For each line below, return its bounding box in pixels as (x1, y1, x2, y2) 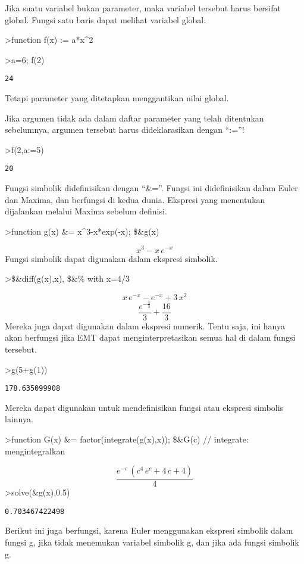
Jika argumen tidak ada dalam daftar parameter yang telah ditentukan (5, 111, 264, 124)
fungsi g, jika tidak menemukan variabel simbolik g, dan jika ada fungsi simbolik (5, 536, 299, 549)
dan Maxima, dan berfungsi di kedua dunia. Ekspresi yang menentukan (5, 193, 265, 205)
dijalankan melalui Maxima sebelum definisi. (5, 205, 167, 217)
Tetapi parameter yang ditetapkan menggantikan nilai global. (5, 92, 229, 104)
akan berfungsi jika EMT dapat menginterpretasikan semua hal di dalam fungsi (5, 331, 296, 344)
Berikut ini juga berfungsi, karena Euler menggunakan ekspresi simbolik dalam (5, 524, 293, 537)
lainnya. (5, 413, 33, 425)
